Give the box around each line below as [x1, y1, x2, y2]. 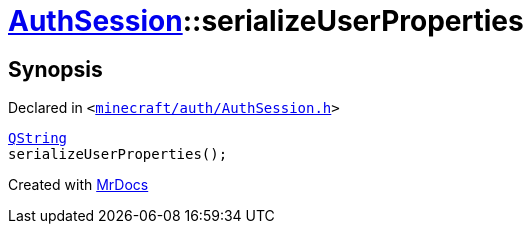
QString [8, 130, 68, 147]
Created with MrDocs [8, 176, 149, 194]
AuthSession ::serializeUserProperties [8, 4, 524, 38]
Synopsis [8, 56, 103, 82]
